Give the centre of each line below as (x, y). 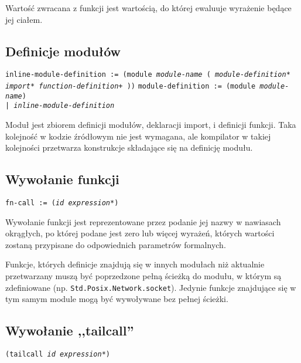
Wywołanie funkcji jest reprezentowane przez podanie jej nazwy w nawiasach (143, 221)
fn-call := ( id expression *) (62, 203)
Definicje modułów (63, 51)
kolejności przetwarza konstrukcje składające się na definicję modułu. (129, 147)
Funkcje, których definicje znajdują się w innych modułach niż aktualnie (135, 264)
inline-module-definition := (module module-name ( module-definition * (148, 75)
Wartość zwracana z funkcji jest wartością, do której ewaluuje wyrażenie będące (148, 8)
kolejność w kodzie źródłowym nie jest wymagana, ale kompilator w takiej (138, 136)
